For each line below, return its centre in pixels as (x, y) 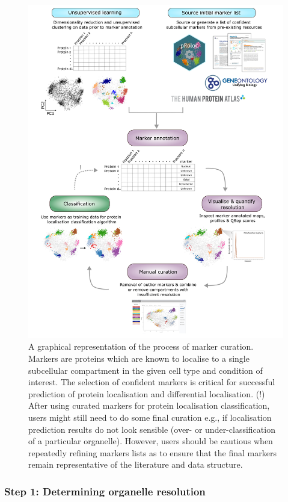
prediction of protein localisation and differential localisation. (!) (147, 393)
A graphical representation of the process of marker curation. (141, 346)
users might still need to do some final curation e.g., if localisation (150, 417)
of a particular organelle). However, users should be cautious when (151, 441)
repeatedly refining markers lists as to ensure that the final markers (152, 452)
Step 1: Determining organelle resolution (105, 491)
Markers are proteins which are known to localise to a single (139, 358)
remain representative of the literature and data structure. (136, 464)
